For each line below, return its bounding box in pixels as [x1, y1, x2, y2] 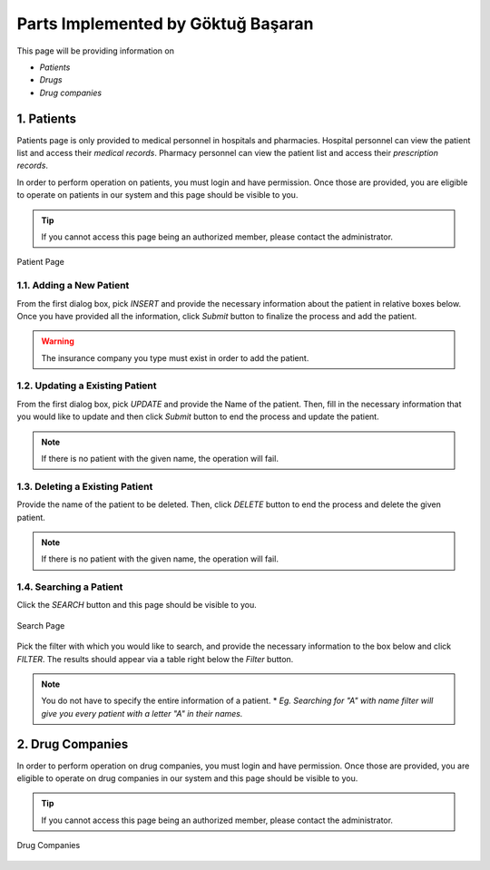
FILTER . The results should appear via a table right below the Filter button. [16, 653, 294, 664]
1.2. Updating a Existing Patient [16, 379, 158, 392]
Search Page [16, 620, 65, 631]
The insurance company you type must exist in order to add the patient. [41, 352, 309, 363]
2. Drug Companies [16, 736, 129, 752]
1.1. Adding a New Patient [16, 279, 130, 292]
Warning [41, 336, 74, 347]
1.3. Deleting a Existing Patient [16, 480, 153, 493]
